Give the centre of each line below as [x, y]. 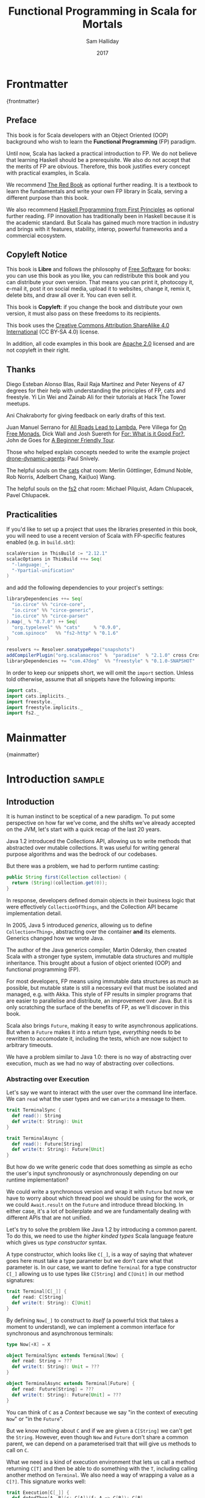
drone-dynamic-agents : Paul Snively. [53, 459]
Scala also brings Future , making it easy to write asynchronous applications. [102, 1025]
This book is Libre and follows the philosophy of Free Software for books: [99, 269]
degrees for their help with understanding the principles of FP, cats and [96, 391]
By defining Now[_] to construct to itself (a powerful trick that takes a [92, 1320]
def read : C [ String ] [38, 1297]
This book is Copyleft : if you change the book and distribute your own [95, 307]
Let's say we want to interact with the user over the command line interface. [102, 1092]
